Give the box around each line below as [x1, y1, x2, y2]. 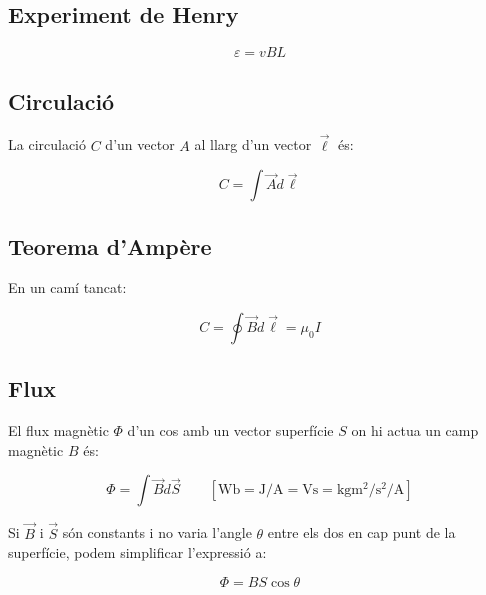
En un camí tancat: [8, 277, 127, 298]
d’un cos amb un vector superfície [127, 420, 334, 441]
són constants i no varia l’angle [62, 522, 252, 543]
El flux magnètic [8, 420, 109, 441]
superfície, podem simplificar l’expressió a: [8, 542, 267, 563]
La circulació [8, 134, 87, 155]
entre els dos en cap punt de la [267, 522, 456, 543]
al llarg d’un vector [194, 134, 312, 155]
